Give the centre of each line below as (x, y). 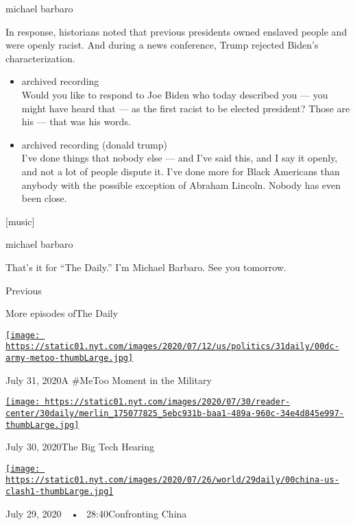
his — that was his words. (76, 121)
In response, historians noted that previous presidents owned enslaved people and (176, 31)
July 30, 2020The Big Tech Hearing (80, 447)
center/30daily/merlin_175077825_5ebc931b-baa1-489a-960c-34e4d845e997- (175, 413)
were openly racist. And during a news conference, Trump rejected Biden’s (162, 45)
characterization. (40, 58)
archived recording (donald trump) (94, 144)
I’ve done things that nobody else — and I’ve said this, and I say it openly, (180, 158)
